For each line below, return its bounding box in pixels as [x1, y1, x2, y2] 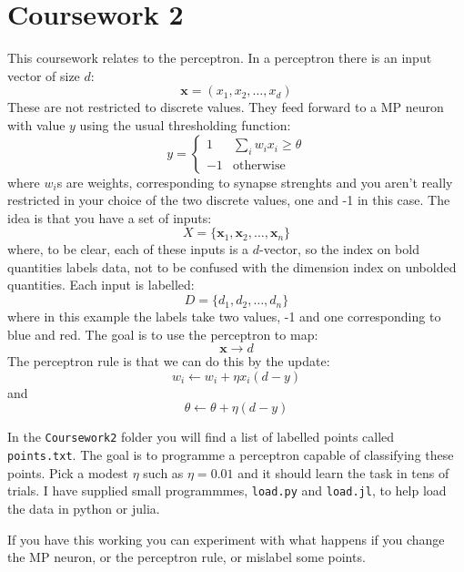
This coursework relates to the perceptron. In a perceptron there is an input [7, 48, 432, 67]
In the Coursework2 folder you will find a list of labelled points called [7, 427, 395, 446]
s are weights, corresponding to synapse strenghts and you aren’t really [56, 172, 453, 191]
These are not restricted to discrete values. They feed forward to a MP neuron [7, 97, 444, 117]
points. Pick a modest [7, 463, 128, 482]
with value [7, 115, 66, 134]
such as [143, 463, 184, 482]
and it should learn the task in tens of [237, 463, 449, 482]
